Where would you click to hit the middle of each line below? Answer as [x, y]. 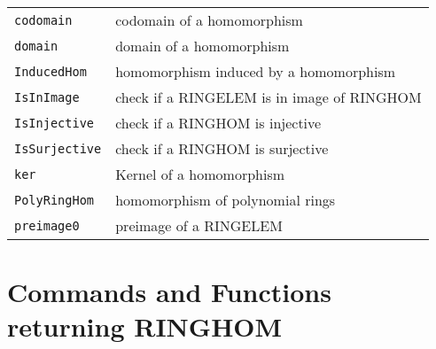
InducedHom [51, 71]
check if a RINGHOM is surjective [222, 148]
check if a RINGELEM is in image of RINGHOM [269, 97]
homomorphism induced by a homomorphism [256, 71]
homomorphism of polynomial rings [226, 200]
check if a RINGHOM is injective [218, 123]
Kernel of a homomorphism [200, 174]
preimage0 [47, 225]
